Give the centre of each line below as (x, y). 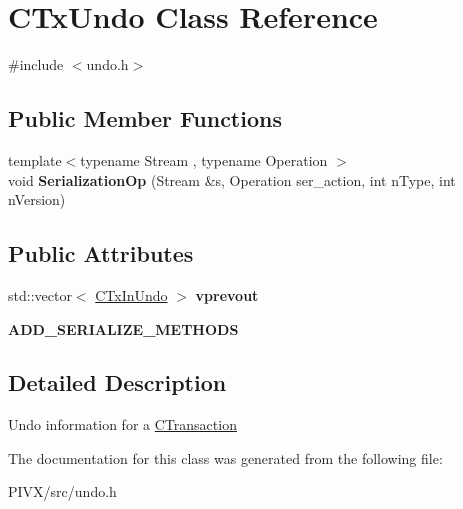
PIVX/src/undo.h (62, 491)
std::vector (40, 294)
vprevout (227, 294)
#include (36, 64)
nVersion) (37, 199)
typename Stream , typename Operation (204, 159)
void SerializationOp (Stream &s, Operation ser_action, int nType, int (232, 179)
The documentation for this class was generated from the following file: (225, 457)
